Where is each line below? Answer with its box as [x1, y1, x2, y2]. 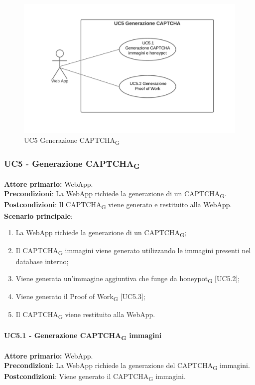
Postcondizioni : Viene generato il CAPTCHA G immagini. [4, 371, 186, 383]
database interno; [15, 256, 69, 267]
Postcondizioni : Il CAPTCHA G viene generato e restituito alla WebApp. [4, 199, 232, 211]
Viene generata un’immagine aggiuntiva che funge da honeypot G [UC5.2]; [15, 273, 240, 285]
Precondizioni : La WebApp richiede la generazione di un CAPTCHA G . [4, 188, 227, 200]
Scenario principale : [4, 210, 73, 221]
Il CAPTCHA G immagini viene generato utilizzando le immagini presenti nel [15, 245, 251, 257]
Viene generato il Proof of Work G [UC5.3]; [15, 291, 145, 303]
